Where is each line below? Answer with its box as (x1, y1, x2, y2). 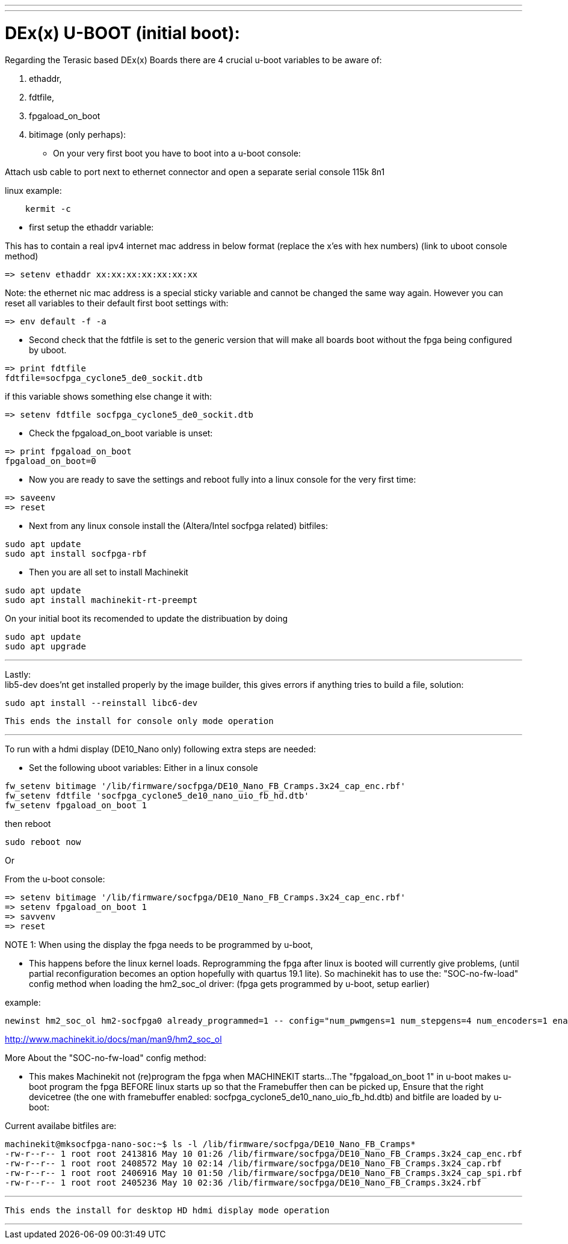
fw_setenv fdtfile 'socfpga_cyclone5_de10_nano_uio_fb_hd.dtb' (5, 790, 309, 800)
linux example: (5, 185, 62, 196)
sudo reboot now (5, 837, 81, 847)
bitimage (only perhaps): (29, 129, 126, 140)
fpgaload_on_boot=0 (5, 456, 96, 466)
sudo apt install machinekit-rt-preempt (5, 595, 198, 605)
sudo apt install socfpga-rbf (5, 548, 147, 559)
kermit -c (25, 203, 71, 214)
